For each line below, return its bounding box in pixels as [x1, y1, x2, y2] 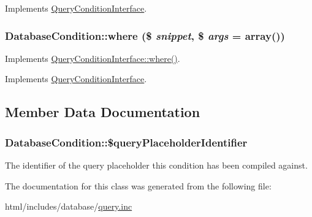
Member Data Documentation [5, 102, 200, 121]
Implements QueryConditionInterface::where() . [5, 51, 180, 64]
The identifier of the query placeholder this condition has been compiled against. [5, 159, 308, 171]
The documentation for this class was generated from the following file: [5, 179, 272, 192]
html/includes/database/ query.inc [5, 200, 132, 213]
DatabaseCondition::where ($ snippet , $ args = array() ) [5, 28, 285, 43]
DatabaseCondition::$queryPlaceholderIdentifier [5, 134, 248, 150]
